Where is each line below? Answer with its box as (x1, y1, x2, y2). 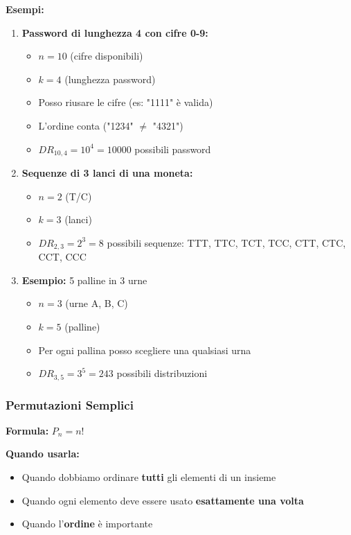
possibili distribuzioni (116, 366, 208, 380)
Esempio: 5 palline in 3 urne (21, 272, 147, 287)
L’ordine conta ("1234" (38, 118, 134, 132)
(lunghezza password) (64, 71, 156, 86)
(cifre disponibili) (70, 49, 143, 63)
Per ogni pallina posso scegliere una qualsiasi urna (38, 342, 251, 357)
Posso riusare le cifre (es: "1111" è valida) (38, 95, 213, 109)
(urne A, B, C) (65, 296, 128, 310)
